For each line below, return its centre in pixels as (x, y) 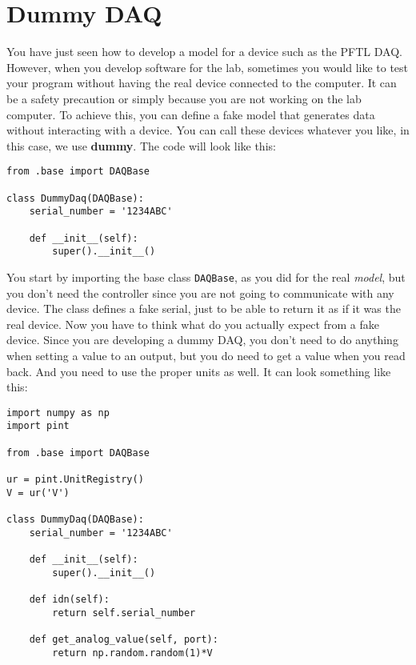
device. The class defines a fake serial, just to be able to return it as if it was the (204, 308)
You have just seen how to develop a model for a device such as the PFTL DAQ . (204, 52)
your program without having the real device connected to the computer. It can (202, 83)
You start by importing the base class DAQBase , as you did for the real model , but (206, 276)
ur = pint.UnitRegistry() (75, 479)
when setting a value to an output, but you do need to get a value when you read (206, 355)
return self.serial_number (124, 613)
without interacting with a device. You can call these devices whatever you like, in (208, 130)
